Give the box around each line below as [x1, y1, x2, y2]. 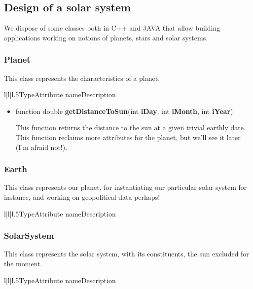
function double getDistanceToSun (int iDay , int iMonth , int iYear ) [15, 106, 233, 116]
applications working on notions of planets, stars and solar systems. [4, 32, 208, 42]
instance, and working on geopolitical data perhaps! [4, 191, 160, 202]
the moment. [4, 258, 42, 268]
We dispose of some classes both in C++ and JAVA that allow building [4, 23, 220, 33]
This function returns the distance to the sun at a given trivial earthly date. [15, 122, 246, 133]
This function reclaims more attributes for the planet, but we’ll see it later [15, 132, 241, 142]
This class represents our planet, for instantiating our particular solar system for [4, 182, 247, 192]
